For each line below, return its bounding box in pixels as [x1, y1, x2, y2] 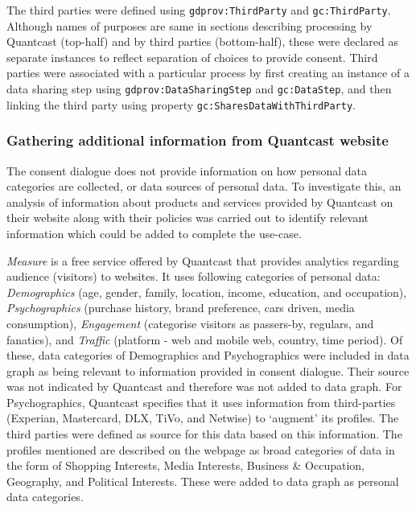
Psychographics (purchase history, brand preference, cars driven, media [6, 299, 355, 316]
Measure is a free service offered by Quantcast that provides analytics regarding [6, 252, 399, 269]
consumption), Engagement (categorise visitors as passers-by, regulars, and [6, 315, 374, 331]
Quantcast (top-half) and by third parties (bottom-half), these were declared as [6, 33, 398, 50]
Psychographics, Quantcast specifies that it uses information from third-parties [6, 393, 396, 410]
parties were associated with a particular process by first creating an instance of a [6, 64, 410, 81]
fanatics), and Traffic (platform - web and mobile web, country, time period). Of [6, 331, 403, 348]
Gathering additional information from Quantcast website [6, 130, 389, 150]
